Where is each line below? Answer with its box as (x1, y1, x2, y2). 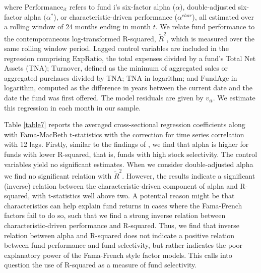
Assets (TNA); (4, 63, 49, 73)
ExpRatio (72, 55, 102, 63)
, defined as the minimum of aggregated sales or (80, 63, 228, 73)
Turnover (51, 65, 81, 73)
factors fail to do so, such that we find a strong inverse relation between (4, 210, 226, 221)
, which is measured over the (166, 33, 255, 43)
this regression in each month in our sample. (4, 102, 141, 113)
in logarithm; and (144, 72, 199, 83)
